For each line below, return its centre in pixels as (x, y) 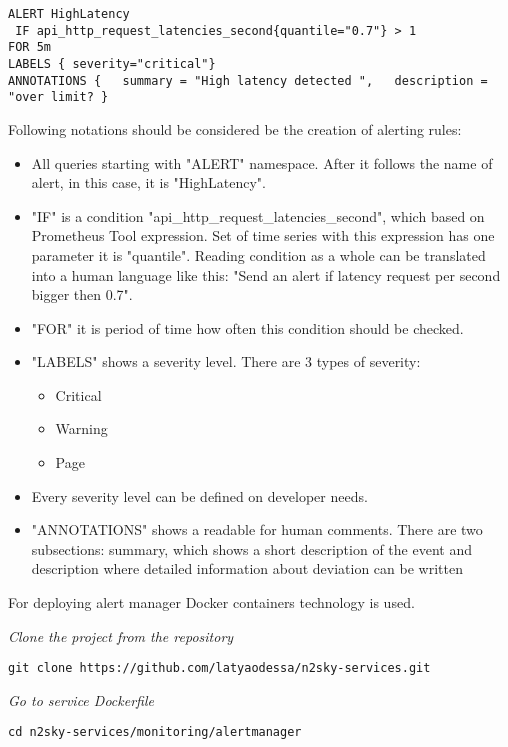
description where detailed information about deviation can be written (247, 568)
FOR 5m (29, 47)
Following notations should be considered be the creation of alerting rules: (235, 128)
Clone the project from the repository (121, 635)
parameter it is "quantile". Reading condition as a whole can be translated (258, 254)
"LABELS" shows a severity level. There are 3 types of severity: (226, 361)
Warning (81, 428)
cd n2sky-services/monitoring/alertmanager (155, 732)
